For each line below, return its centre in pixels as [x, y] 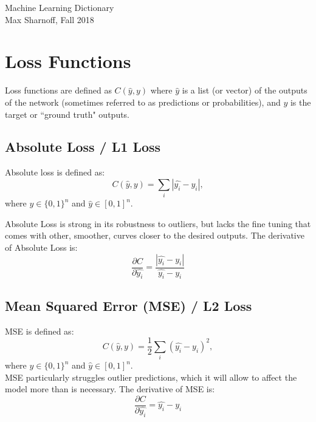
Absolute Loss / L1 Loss [83, 147]
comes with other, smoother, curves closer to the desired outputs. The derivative [155, 235]
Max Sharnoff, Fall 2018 [50, 19]
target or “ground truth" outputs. [67, 114]
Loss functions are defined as [58, 90]
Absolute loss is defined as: [55, 172]
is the [301, 102]
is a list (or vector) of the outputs [245, 90]
